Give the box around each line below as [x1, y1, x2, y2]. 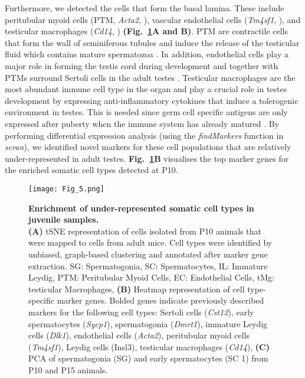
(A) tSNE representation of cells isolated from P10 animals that [28, 224, 261, 237]
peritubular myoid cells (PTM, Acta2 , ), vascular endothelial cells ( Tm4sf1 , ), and [5, 13, 301, 25]
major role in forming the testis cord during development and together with [5, 59, 278, 71]
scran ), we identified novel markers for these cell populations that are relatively [5, 141, 291, 153]
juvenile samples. [28, 213, 99, 226]
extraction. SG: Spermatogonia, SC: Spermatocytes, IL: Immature [28, 259, 268, 272]
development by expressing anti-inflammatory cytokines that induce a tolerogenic [5, 94, 299, 106]
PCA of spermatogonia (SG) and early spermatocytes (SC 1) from [28, 352, 268, 364]
